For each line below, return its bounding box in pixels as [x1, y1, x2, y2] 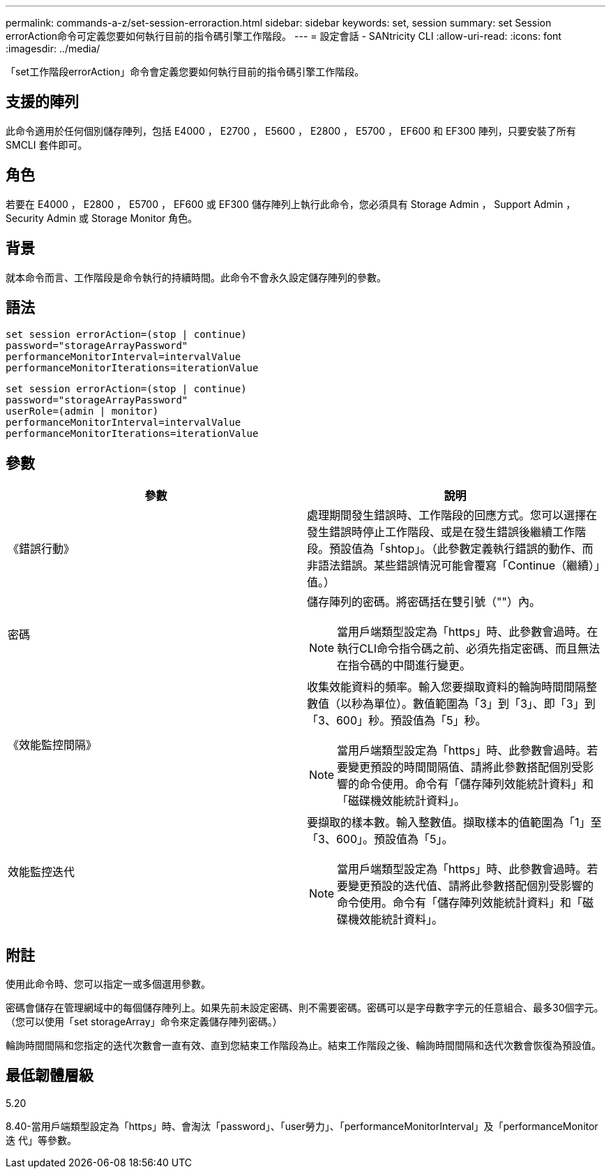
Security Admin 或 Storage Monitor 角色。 [6, 211, 198, 224]
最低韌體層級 [6, 1067, 93, 1085]
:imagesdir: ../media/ [6, 43, 100, 54]
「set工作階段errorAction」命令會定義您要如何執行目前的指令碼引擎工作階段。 [6, 66, 365, 77]
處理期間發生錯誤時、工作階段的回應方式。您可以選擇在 [307, 508, 598, 523]
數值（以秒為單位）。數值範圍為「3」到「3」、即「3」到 [307, 697, 596, 711]
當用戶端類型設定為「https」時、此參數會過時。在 [337, 625, 598, 639]
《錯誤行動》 [8, 542, 75, 556]
